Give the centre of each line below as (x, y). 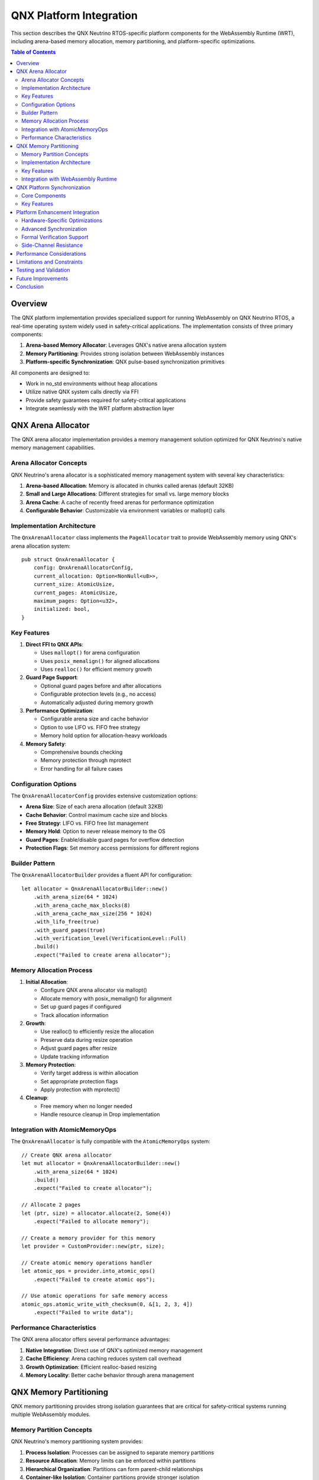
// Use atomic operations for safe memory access (95, 1296)
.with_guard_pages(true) (69, 930)
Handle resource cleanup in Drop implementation (100, 1114)
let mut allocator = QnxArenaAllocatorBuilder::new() (101, 1164)
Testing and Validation (43, 270)
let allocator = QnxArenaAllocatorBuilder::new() (95, 889)
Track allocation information (74, 1015)
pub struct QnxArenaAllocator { (68, 559)
